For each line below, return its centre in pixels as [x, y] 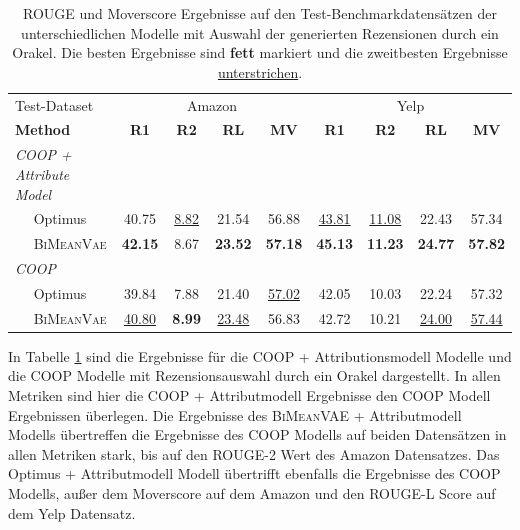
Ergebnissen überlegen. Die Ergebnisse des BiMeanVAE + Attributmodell [235, 414]
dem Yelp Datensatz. [72, 512]
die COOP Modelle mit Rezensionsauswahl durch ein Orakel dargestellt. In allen [254, 375]
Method [43, 129]
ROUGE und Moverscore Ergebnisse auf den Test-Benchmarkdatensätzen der [260, 13]
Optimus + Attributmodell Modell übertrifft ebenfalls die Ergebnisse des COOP [254, 473]
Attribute [42, 173]
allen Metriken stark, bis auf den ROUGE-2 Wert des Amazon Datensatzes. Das [254, 453]
